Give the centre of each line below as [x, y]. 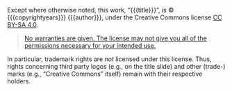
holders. [19, 81]
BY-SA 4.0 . [23, 25]
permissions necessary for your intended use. [90, 45]
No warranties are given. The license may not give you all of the [115, 38]
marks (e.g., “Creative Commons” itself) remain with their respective [105, 74]
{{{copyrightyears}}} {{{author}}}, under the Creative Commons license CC [115, 17]
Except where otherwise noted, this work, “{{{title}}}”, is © [91, 10]
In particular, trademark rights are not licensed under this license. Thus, [109, 59]
